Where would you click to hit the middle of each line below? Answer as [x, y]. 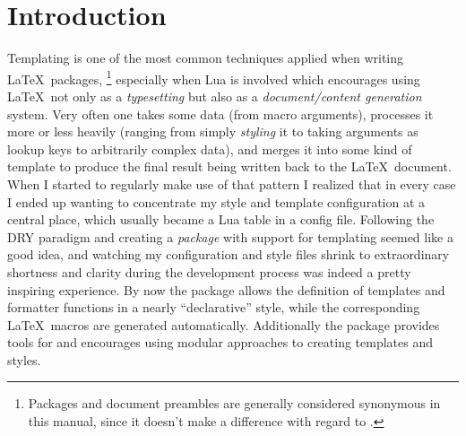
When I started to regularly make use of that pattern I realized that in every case [232, 183]
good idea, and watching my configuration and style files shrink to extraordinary [229, 254]
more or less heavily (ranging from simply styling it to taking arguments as [213, 131]
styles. [24, 359]
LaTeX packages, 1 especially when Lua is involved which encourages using [214, 77]
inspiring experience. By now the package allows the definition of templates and [226, 289]
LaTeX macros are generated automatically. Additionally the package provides [224, 324]
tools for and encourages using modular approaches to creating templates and [220, 342]
